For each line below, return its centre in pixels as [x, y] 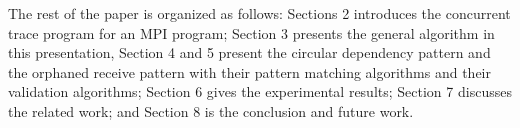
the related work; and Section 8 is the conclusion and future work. [211, 110]
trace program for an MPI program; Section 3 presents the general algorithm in [251, 32]
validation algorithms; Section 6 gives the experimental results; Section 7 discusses [260, 91]
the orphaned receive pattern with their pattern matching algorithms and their [249, 71]
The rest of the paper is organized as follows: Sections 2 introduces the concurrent [259, 13]
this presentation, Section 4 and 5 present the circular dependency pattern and [249, 52]
